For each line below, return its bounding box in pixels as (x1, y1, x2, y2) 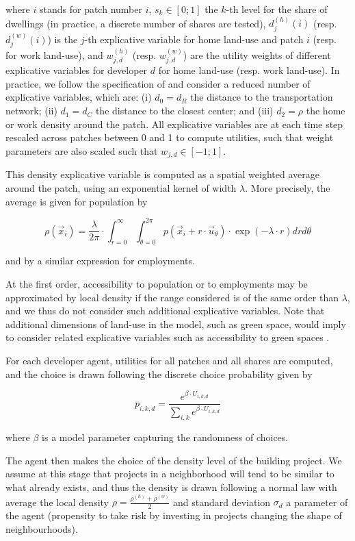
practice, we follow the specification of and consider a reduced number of (5, 76, 311, 90)
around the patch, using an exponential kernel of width (5, 180, 237, 194)
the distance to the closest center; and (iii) (95, 103, 274, 118)
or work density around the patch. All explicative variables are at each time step (5, 116, 343, 131)
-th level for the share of (226, 2, 328, 16)
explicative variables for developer (5, 63, 148, 77)
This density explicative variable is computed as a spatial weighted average (5, 167, 319, 181)
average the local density (5, 494, 109, 509)
